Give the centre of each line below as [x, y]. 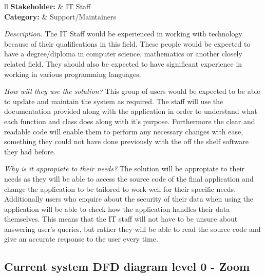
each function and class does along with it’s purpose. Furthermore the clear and [130, 121]
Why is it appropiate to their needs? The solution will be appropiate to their [124, 169]
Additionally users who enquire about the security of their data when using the [129, 199]
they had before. [30, 151]
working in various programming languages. [73, 74]
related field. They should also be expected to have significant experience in [123, 63]
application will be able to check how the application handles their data [117, 209]
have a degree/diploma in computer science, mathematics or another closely [123, 54]
